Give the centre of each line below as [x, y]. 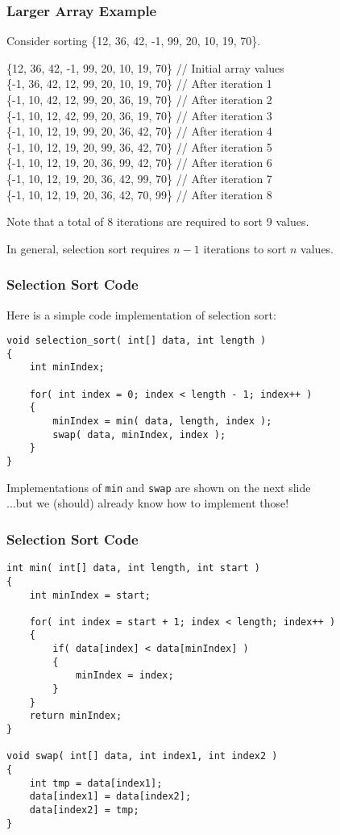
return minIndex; [76, 716]
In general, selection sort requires [88, 248]
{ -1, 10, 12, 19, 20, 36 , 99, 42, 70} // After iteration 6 [139, 163]
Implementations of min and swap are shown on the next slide [159, 487]
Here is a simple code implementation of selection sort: [141, 314]
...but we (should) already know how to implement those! [148, 503]
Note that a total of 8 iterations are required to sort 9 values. [158, 221]
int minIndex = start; [90, 595]
